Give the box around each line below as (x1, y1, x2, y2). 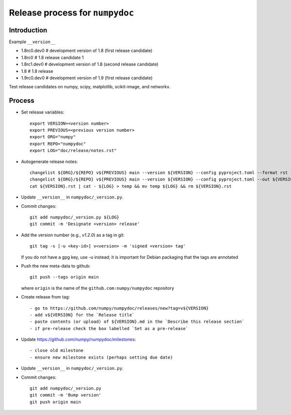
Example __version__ (9, 39, 56, 45)
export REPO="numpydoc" (30, 141, 86, 147)
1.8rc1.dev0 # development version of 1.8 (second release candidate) (21, 61, 159, 67)
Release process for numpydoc (9, 7, 134, 18)
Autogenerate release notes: (21, 158, 78, 165)
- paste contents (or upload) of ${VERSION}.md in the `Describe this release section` (30, 319, 245, 325)
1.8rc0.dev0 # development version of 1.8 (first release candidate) (21, 48, 153, 53)
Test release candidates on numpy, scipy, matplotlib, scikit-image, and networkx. (9, 84, 171, 90)
